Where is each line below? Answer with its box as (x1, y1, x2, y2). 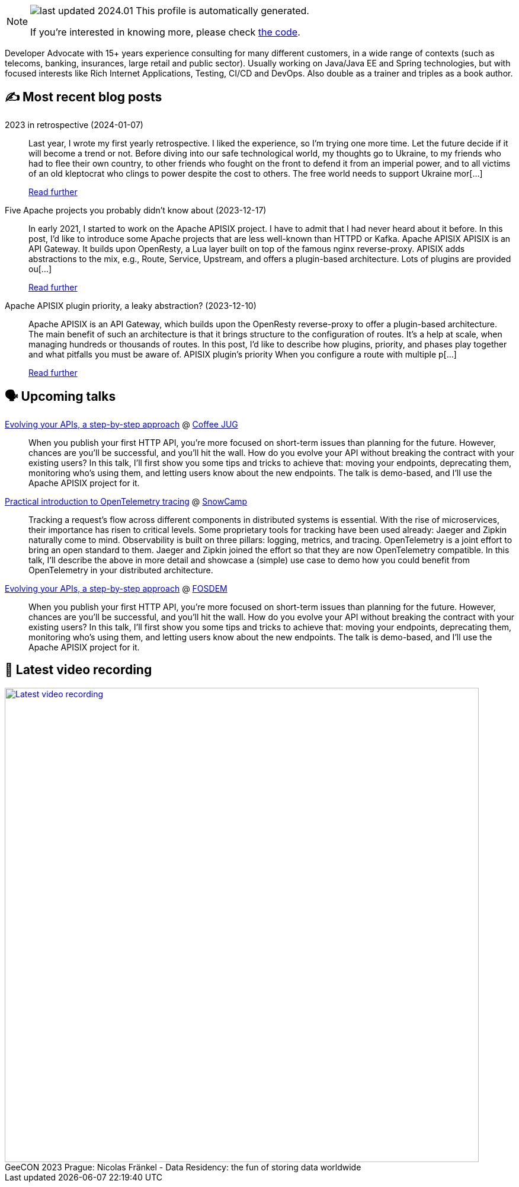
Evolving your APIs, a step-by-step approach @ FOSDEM (5, 583, 228, 593)
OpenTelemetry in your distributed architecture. (28, 564, 213, 575)
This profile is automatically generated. (136, 5, 309, 17)
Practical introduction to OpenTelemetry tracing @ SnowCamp (5, 496, 248, 506)
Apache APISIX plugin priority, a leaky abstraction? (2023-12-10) (5, 300, 257, 311)
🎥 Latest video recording (5, 662, 152, 678)
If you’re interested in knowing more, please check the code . (30, 26, 300, 38)
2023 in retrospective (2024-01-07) (5, 119, 143, 130)
